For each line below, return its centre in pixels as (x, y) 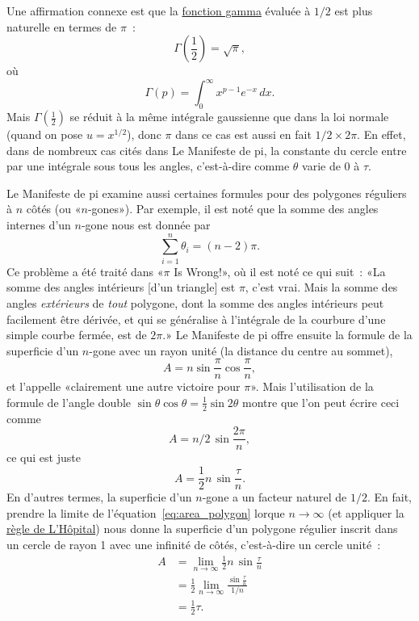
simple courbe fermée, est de (77, 335)
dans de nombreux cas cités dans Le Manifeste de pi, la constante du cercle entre (207, 150)
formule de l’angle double (69, 402)
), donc (144, 134)
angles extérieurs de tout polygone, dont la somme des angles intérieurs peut (195, 302)
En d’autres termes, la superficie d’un (99, 497)
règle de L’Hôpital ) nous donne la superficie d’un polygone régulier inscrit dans (202, 529)
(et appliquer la (366, 512)
